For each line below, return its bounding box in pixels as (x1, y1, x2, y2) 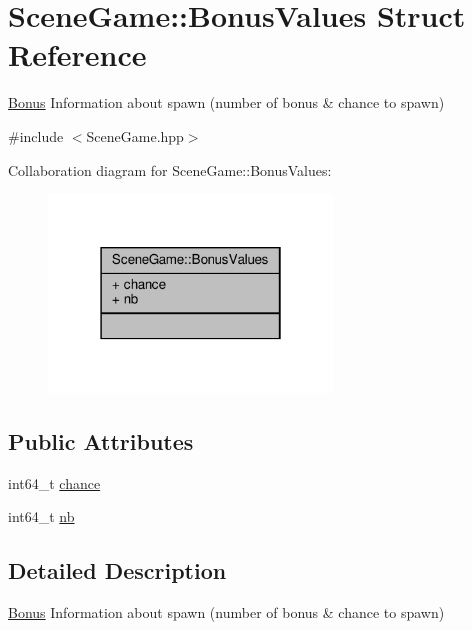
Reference (8, 34, 147, 75)
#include (8, 125, 64, 146)
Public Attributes (8, 426, 194, 457)
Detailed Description (8, 555, 227, 586)
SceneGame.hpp (86, 125, 184, 146)
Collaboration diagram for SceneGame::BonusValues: (8, 159, 332, 180)
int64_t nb (8, 506, 75, 527)
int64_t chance (8, 472, 101, 493)
